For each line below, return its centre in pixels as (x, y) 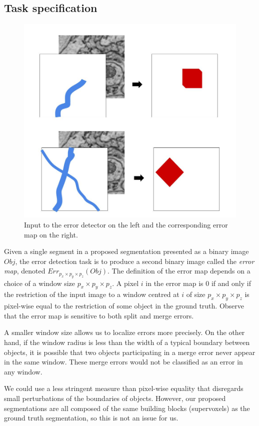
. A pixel (125, 283)
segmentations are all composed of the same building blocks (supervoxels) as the (127, 408)
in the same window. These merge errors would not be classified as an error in (123, 362)
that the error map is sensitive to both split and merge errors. (99, 315)
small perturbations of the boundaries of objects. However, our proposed (115, 398)
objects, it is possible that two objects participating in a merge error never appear (130, 352)
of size (196, 294)
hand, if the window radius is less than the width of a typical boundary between (127, 342)
